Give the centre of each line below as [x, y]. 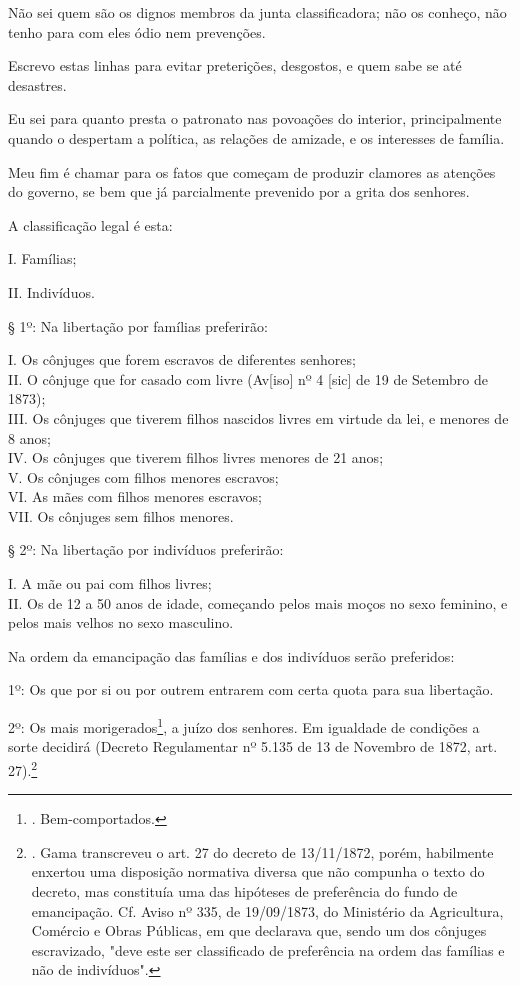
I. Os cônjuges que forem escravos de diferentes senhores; [182, 359]
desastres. [37, 84]
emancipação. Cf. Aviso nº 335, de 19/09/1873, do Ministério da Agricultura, [267, 910]
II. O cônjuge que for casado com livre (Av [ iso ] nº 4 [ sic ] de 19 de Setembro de [248, 378]
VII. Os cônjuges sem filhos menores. [121, 515]
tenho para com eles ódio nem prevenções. [137, 31]
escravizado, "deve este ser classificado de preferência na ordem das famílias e [268, 949]
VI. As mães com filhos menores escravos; [135, 496]
